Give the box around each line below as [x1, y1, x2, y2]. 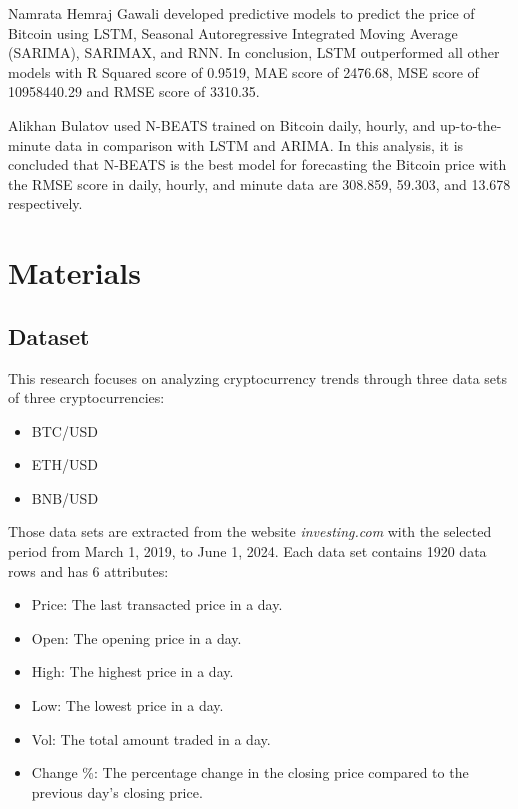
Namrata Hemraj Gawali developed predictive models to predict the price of [8, 3, 475, 23]
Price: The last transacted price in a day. [31, 594, 283, 615]
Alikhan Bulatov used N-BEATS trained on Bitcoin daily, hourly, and [8, 114, 436, 135]
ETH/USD [31, 454, 98, 475]
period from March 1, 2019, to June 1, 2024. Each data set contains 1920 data [8, 541, 487, 562]
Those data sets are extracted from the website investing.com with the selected [8, 521, 492, 542]
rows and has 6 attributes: [8, 560, 169, 581]
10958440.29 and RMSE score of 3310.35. [8, 81, 260, 102]
